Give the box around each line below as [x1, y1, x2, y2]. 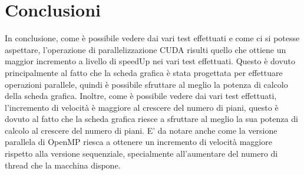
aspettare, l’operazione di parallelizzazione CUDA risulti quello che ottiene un [5, 43, 286, 55]
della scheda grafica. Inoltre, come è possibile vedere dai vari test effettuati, [5, 90, 277, 102]
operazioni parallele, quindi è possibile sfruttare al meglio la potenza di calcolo [5, 78, 288, 90]
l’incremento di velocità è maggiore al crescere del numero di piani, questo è [5, 101, 279, 113]
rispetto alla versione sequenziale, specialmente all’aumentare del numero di [5, 147, 278, 160]
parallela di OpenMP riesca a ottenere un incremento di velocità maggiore [5, 136, 272, 148]
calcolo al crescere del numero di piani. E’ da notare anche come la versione [5, 124, 277, 136]
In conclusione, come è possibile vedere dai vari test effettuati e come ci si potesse [5, 32, 300, 44]
